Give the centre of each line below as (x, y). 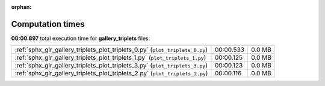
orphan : (21, 7)
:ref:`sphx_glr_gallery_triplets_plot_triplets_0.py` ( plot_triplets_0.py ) (111, 50)
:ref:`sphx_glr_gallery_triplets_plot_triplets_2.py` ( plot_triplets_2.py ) (111, 73)
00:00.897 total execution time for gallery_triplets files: (81, 38)
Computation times (48, 24)
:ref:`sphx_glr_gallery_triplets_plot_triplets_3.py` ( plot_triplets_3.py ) (111, 66)
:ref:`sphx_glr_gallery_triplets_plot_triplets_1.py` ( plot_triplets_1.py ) (110, 58)
